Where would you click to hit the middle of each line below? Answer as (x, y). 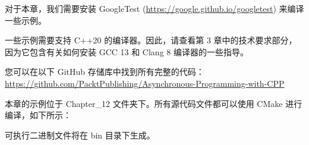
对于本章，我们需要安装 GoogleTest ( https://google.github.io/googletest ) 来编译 (154, 8)
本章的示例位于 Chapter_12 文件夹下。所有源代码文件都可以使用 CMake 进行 (154, 103)
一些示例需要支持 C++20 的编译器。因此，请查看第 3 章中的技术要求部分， (151, 40)
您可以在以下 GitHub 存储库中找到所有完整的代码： (105, 72)
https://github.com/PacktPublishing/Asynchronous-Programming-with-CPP (145, 83)
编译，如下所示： (38, 115)
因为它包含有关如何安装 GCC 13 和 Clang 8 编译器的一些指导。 (127, 51)
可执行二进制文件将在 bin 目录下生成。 (80, 135)
